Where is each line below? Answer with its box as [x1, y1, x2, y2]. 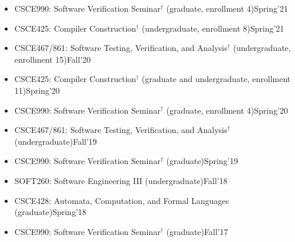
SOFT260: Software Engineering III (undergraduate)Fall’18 [14, 174, 228, 186]
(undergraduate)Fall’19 [14, 135, 97, 147]
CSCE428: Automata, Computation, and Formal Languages [14, 194, 229, 206]
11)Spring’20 [14, 84, 60, 96]
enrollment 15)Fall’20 [14, 53, 91, 65]
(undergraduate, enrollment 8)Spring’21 [141, 22, 284, 34]
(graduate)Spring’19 [166, 155, 238, 167]
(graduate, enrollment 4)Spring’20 [166, 104, 288, 116]
